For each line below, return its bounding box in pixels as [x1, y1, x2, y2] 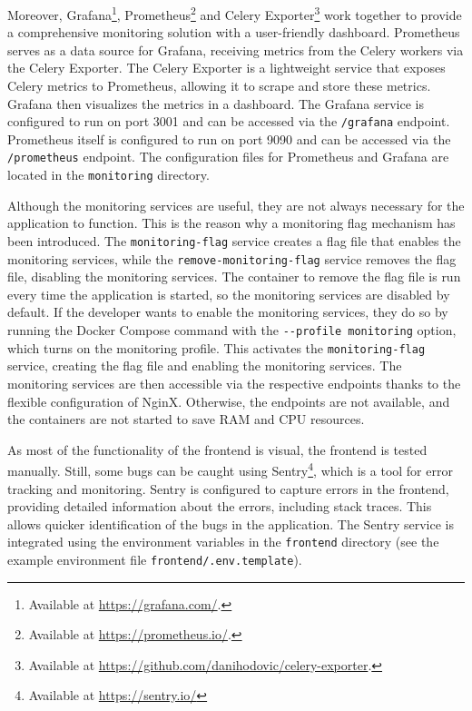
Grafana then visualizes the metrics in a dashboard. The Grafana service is [7, 94, 424, 113]
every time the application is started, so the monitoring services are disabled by [7, 284, 450, 303]
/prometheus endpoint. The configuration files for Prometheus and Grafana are [7, 147, 449, 166]
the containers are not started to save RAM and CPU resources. [7, 410, 365, 429]
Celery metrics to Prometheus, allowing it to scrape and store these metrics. [7, 76, 431, 95]
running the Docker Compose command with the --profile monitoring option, [7, 321, 457, 340]
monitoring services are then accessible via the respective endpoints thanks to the [7, 373, 461, 392]
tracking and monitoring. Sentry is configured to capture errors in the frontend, [7, 479, 449, 498]
